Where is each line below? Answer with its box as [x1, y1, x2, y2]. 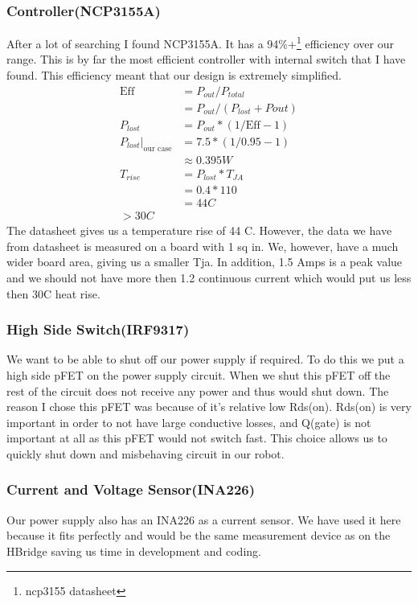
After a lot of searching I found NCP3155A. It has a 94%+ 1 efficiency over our [6, 33, 394, 51]
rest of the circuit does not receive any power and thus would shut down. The [6, 382, 389, 399]
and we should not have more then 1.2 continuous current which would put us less [6, 269, 412, 286]
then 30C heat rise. [6, 285, 100, 302]
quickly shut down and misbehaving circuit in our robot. [6, 445, 285, 462]
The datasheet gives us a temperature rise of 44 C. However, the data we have [6, 222, 392, 239]
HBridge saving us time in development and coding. [6, 542, 261, 559]
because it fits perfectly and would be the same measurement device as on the [6, 527, 391, 544]
